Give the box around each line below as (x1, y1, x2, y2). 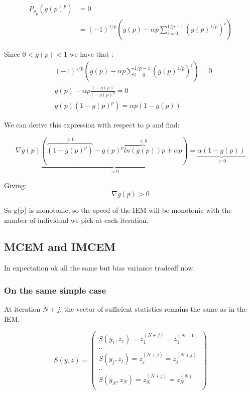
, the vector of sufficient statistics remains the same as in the (60, 304, 247, 314)
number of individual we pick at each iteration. (4, 214, 149, 225)
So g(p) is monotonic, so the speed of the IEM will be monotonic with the (4, 204, 232, 215)
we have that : (69, 49, 113, 59)
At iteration (4, 304, 41, 314)
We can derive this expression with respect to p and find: (4, 119, 180, 130)
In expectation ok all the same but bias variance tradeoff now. (4, 262, 195, 273)
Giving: (4, 180, 27, 191)
